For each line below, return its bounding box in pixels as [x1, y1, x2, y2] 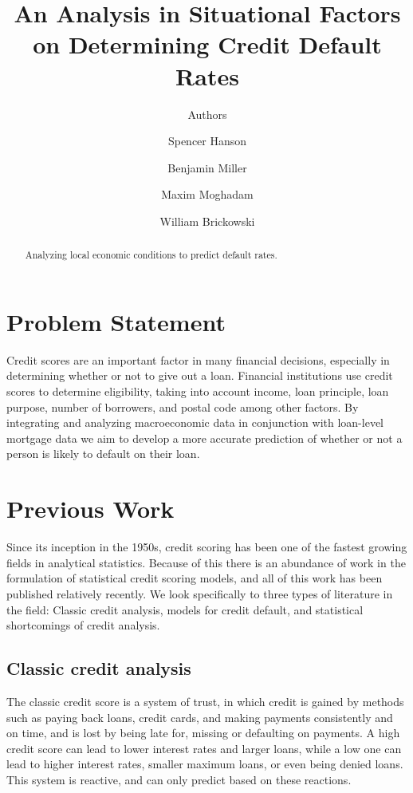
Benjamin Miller [167, 159, 247, 176]
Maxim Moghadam [161, 186, 254, 203]
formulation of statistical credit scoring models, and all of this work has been [6, 570, 383, 586]
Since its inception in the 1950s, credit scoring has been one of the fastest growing [6, 539, 407, 555]
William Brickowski [159, 212, 255, 229]
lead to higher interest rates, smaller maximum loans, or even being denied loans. [6, 756, 403, 772]
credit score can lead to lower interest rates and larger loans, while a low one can [6, 740, 402, 756]
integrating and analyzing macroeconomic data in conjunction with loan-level [6, 414, 384, 431]
